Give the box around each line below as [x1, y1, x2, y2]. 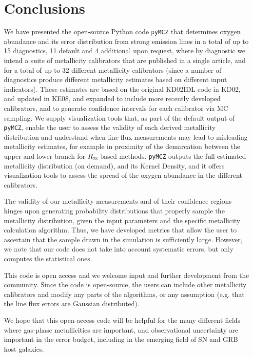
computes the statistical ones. [4, 253, 92, 263]
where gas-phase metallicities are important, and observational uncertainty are [4, 324, 238, 335]
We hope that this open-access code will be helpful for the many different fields [4, 315, 240, 325]
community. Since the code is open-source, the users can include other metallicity [4, 279, 247, 290]
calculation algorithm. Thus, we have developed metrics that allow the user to [4, 225, 237, 235]
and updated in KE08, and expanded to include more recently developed [4, 93, 221, 104]
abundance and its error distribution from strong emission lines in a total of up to [4, 36, 249, 46]
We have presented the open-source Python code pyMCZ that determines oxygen [4, 26, 241, 37]
